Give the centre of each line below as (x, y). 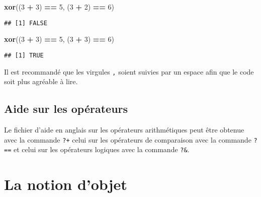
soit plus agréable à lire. (41, 81)
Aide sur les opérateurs (66, 109)
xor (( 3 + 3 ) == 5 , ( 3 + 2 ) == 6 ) (59, 7)
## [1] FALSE (26, 23)
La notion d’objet (66, 184)
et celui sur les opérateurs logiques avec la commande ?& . (101, 149)
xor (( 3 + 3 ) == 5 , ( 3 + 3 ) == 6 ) (59, 39)
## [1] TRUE (24, 55)
